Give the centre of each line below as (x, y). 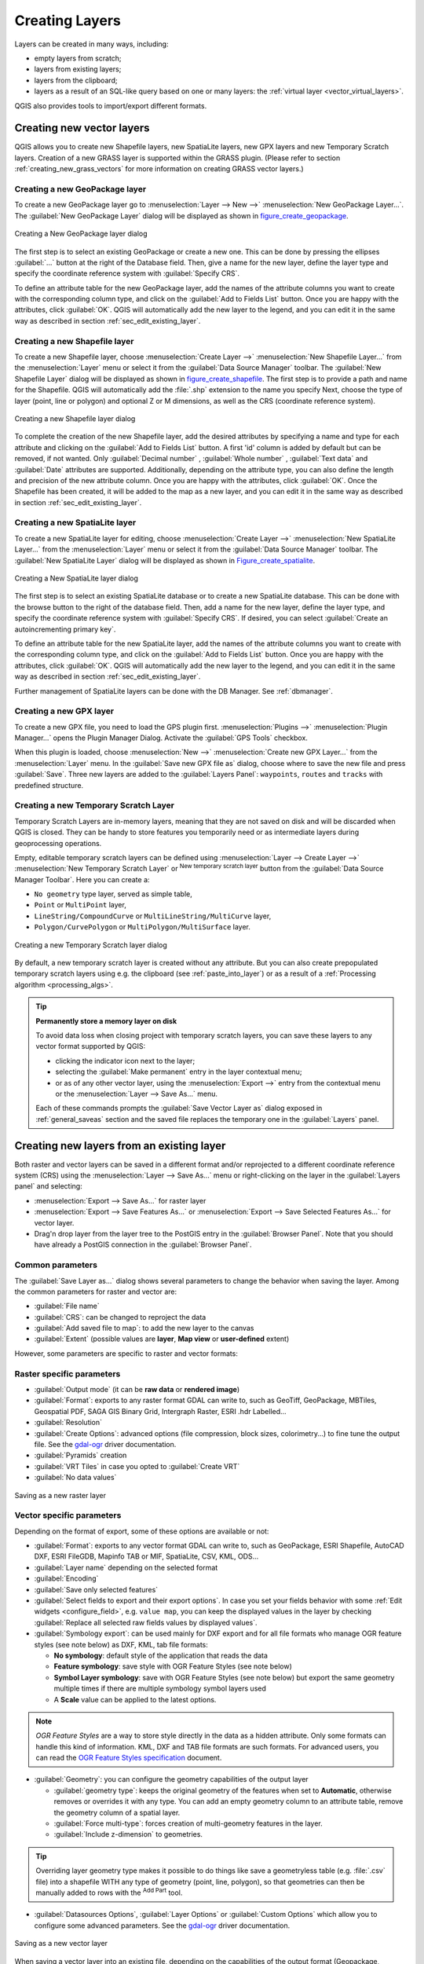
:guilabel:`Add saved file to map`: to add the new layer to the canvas (144, 1328)
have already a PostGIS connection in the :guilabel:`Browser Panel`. (143, 1244)
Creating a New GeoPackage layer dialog (81, 234)
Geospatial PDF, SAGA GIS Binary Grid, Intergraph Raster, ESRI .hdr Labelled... (160, 1411)
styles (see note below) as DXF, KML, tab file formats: (121, 1644)
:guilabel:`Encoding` (66, 1578)
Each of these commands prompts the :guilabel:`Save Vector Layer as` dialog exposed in (179, 1108)
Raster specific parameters (68, 1373)
